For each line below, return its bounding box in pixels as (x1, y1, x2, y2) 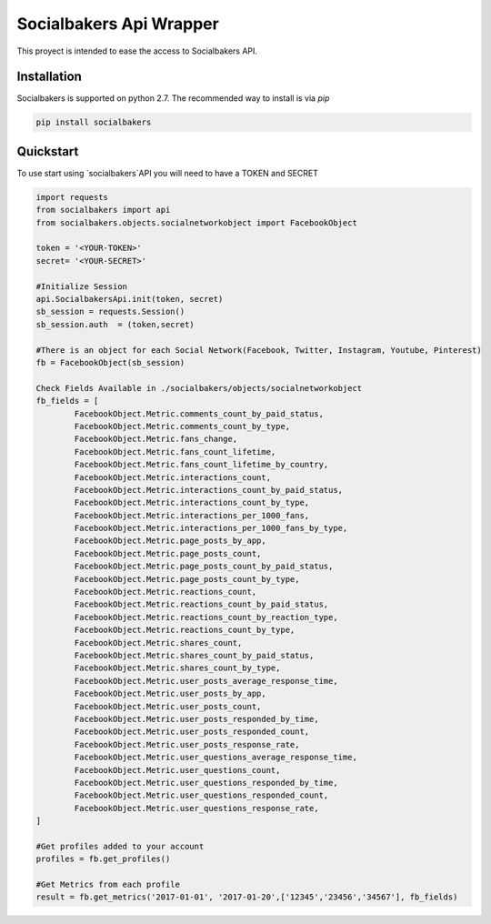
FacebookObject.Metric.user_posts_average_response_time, (74, 676, 338, 686)
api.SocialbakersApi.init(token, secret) (35, 294, 224, 305)
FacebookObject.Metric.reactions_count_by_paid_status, (74, 599, 329, 609)
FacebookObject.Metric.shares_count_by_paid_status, (74, 650, 315, 660)
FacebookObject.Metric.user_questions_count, (74, 765, 281, 775)
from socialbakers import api (35, 205, 171, 216)
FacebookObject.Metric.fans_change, (74, 434, 238, 445)
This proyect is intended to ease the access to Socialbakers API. (16, 45, 258, 56)
